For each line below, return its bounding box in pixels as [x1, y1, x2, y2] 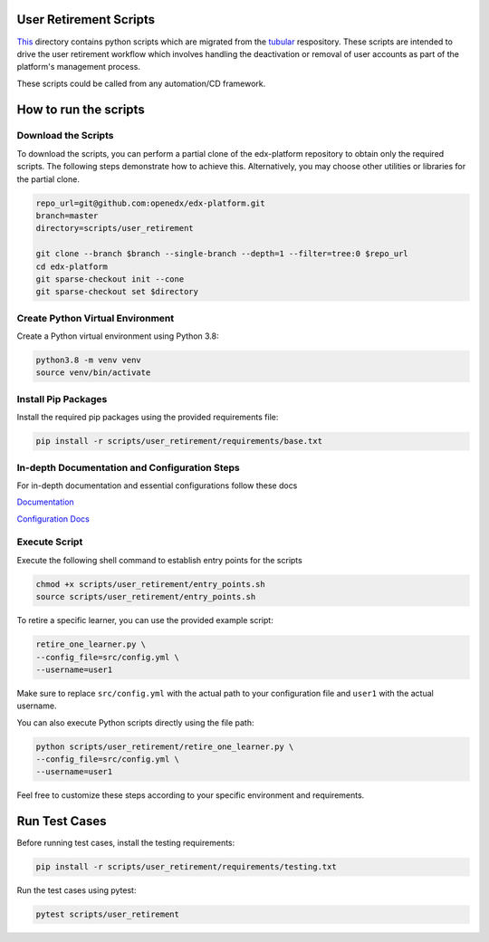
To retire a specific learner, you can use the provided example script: [16, 615, 273, 626]
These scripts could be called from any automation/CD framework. [16, 78, 266, 89]
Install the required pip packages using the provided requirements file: [16, 412, 279, 423]
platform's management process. [16, 62, 140, 72]
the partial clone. [16, 173, 81, 185]
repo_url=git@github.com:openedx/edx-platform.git [35, 197, 266, 208]
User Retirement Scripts [16, 12, 156, 27]
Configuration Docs [16, 513, 90, 524]
